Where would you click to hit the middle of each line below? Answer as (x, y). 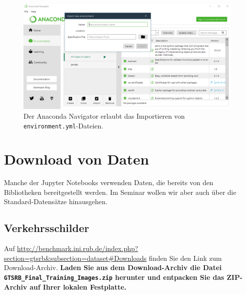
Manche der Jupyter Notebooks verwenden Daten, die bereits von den (109, 182)
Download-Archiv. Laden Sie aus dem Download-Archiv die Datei (113, 267)
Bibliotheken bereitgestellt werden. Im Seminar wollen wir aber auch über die (120, 192)
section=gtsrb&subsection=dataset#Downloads (75, 258)
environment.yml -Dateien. (64, 125)
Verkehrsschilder (47, 228)
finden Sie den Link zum (185, 258)
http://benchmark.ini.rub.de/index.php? (78, 248)
